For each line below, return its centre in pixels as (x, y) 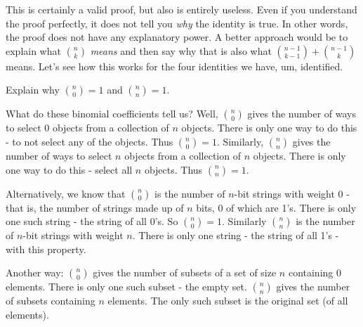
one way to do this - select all (69, 169)
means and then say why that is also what (181, 50)
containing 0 (315, 272)
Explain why (33, 90)
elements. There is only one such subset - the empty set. (126, 287)
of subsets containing (51, 301)
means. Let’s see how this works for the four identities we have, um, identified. (174, 66)
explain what (33, 50)
